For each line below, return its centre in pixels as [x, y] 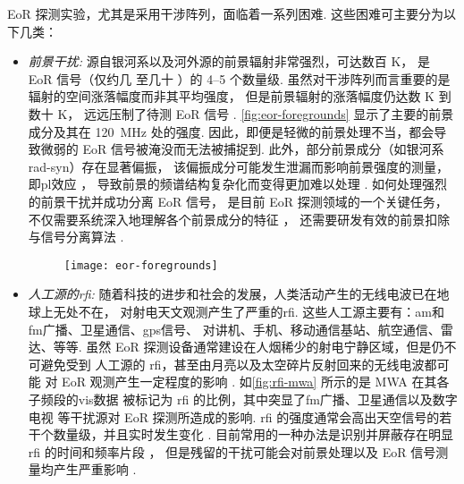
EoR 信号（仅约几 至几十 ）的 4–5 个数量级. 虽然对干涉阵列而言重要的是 [239, 78]
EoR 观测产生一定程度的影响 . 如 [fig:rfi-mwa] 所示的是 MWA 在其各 [256, 382]
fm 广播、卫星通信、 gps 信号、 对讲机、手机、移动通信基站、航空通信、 [234, 329]
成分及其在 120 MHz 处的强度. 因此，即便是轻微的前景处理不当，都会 [231, 131]
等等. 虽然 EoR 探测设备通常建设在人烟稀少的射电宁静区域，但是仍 [249, 347]
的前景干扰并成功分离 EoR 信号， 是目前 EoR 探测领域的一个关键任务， [238, 201]
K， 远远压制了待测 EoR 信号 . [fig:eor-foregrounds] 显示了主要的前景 [256, 113]
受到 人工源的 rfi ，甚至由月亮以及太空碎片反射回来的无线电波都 [251, 364]
